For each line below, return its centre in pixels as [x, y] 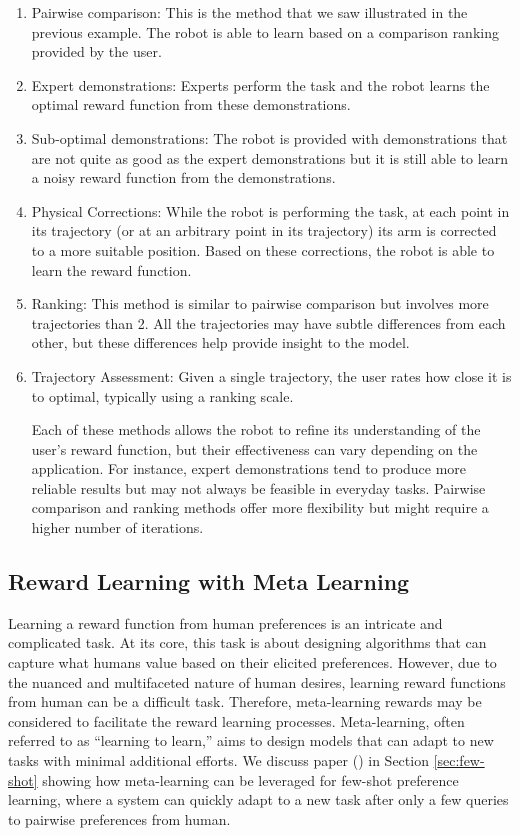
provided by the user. [96, 51]
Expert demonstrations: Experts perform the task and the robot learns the [260, 84]
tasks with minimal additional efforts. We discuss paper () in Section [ [223, 760]
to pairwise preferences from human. [119, 818]
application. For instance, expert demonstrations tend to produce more [249, 468]
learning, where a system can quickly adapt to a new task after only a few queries [258, 799]
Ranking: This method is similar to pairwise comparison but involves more [260, 303]
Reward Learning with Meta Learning [209, 581]
